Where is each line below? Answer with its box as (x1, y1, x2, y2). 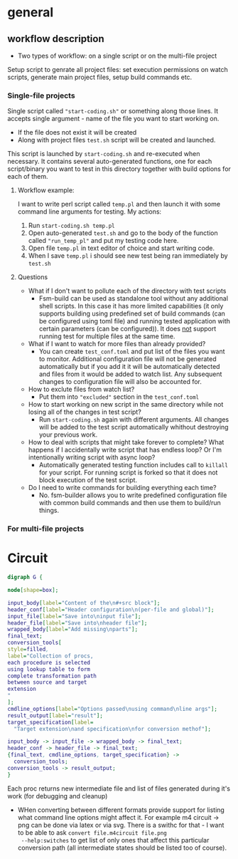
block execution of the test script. (38, 476, 137, 484)
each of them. (7, 172, 48, 181)
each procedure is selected (7, 659, 91, 666)
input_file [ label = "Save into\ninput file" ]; (7, 613, 141, 620)
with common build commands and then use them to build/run (38, 499, 222, 507)
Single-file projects (7, 90, 76, 100)
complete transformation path (7, 672, 97, 680)
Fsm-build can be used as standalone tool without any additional (38, 294, 229, 303)
